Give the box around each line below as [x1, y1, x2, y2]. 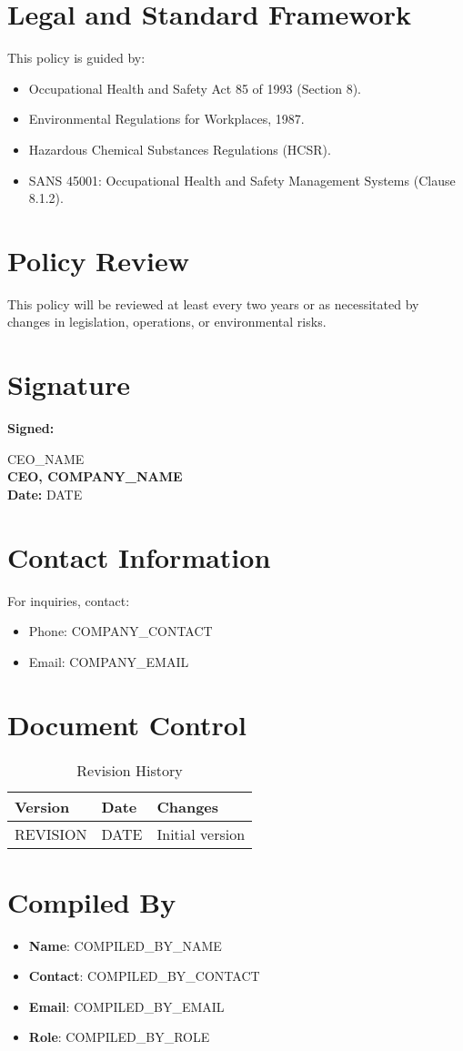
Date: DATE [7, 484, 83, 503]
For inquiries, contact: [7, 591, 130, 610]
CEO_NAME [7, 449, 85, 468]
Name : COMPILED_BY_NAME [28, 935, 222, 955]
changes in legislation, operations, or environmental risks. [7, 312, 327, 331]
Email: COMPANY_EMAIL [28, 652, 189, 671]
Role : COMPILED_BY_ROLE [28, 1027, 210, 1046]
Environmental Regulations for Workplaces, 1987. [28, 109, 305, 128]
